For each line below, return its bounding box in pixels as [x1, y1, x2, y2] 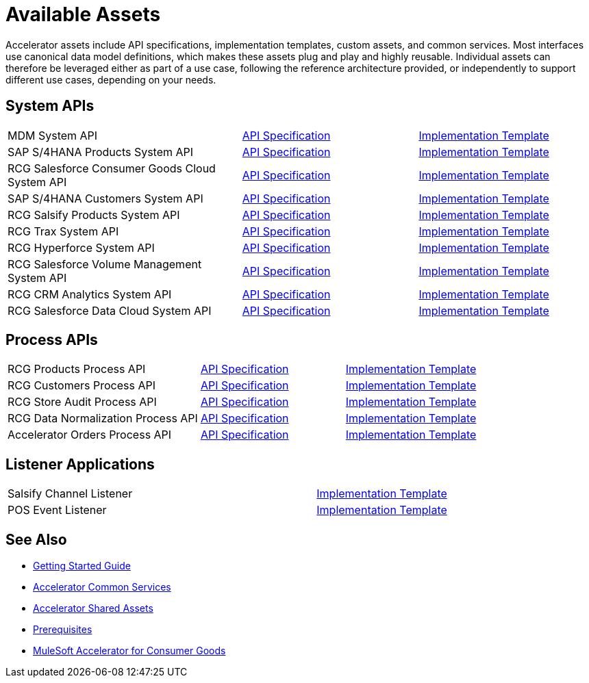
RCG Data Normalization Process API [8, 411, 198, 426]
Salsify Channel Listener [8, 487, 133, 501]
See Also [5, 530, 67, 548]
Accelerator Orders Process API [8, 428, 172, 442]
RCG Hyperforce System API [8, 240, 155, 255]
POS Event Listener [8, 503, 107, 517]
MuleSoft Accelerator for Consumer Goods [33, 645, 226, 657]
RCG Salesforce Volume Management [8, 257, 202, 271]
